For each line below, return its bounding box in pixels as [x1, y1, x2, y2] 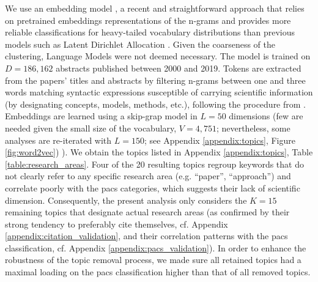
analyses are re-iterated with [5, 133, 112, 146]
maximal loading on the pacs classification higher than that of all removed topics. [5, 265, 311, 278]
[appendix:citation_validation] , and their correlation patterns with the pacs [5, 229, 288, 242]
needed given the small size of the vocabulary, [5, 121, 177, 134]
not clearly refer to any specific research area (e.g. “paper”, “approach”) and [5, 169, 291, 182]
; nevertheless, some [216, 121, 290, 134]
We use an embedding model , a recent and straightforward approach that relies [5, 2, 305, 14]
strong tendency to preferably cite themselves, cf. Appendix [5, 217, 228, 230]
